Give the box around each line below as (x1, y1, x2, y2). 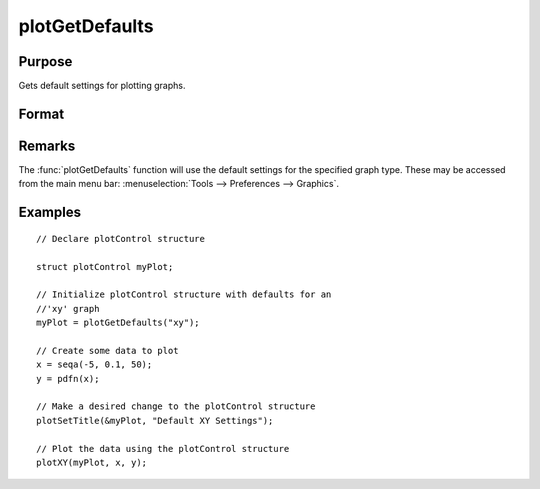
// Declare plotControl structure (36, 233, 205, 244)
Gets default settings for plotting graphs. (18, 80, 186, 92)
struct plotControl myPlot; (36, 261, 174, 272)
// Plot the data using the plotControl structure (36, 443, 290, 454)
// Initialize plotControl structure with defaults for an (36, 289, 332, 300)
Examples (18, 204, 82, 221)
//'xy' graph (36, 303, 100, 314)
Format (18, 105, 65, 122)
